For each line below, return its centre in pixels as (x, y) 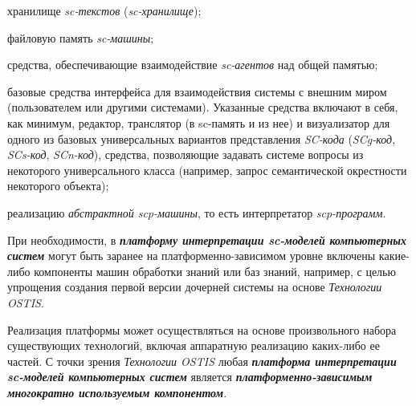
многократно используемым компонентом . (117, 392)
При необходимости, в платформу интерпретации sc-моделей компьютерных (207, 240)
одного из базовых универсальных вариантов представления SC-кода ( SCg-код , (202, 138)
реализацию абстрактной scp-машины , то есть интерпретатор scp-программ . (197, 212)
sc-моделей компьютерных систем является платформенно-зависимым (190, 377)
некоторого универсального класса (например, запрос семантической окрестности (207, 170)
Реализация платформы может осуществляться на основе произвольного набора (202, 329)
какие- (394, 256)
